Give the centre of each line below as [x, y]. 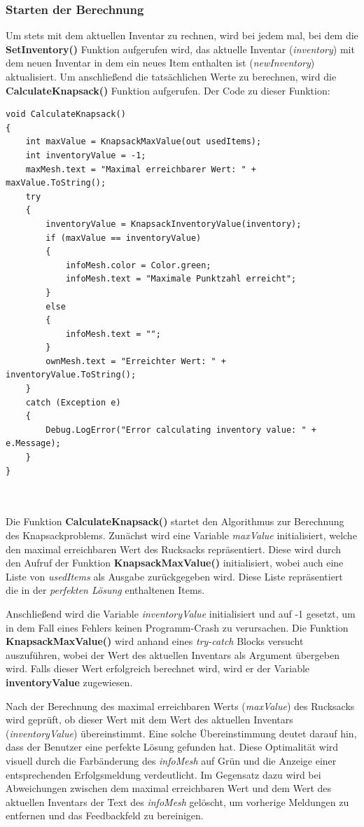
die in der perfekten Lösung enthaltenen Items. [105, 590]
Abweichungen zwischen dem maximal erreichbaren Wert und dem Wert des [169, 788]
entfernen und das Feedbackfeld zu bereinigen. [105, 815]
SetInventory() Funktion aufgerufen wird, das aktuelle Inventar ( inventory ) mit [180, 49]
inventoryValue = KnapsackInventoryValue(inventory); [174, 224]
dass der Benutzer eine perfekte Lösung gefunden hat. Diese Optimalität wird [172, 747]
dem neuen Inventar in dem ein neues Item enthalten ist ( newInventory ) [160, 63]
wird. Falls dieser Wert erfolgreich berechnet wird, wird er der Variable [158, 668]
